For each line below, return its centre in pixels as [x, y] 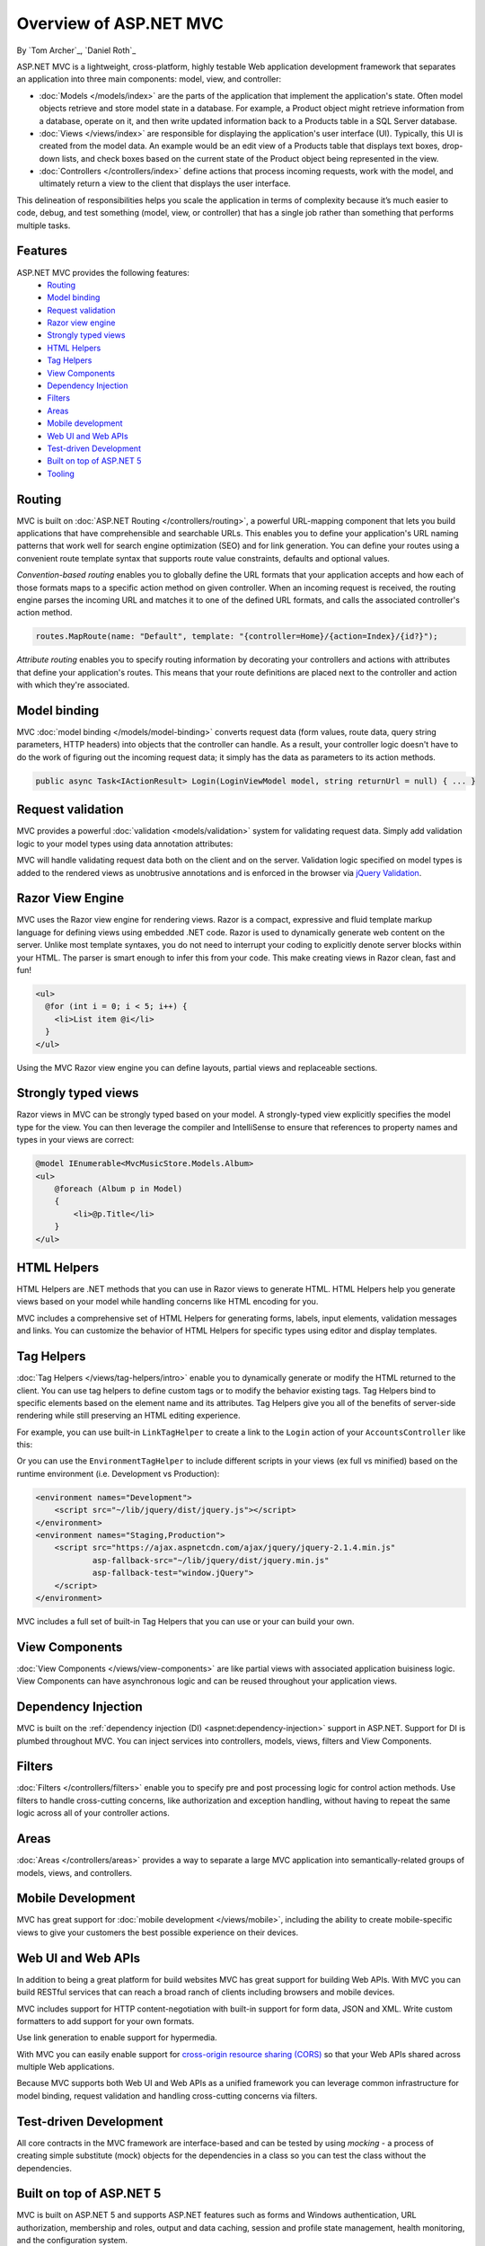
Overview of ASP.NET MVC [120, 23]
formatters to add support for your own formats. [106, 2021]
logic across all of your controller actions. [93, 1813]
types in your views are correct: [75, 1140]
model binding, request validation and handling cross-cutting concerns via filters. [167, 2096]
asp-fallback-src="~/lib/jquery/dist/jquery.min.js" [211, 1560]
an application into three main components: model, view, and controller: [149, 79]
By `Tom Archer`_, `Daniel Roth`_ [76, 50]
